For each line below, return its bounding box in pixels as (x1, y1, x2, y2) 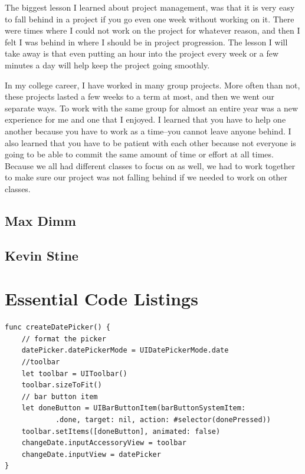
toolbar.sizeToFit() (21, 381, 102, 390)
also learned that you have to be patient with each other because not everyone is (5, 136, 296, 149)
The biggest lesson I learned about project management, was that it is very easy (5, 1, 295, 13)
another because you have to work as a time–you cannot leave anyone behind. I (5, 124, 291, 137)
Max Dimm (5, 211, 76, 229)
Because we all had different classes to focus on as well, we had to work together (5, 159, 296, 172)
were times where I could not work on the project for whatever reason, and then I (5, 24, 300, 37)
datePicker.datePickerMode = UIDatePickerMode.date (21, 346, 229, 355)
